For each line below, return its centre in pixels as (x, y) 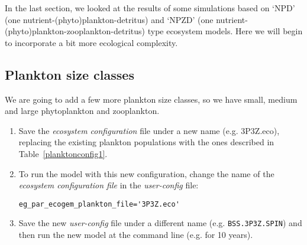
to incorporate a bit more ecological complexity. (91, 42)
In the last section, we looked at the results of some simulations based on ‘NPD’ (150, 8)
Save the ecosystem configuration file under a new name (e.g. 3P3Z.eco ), (149, 130)
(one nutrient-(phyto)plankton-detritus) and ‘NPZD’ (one (109, 19)
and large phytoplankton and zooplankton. (82, 111)
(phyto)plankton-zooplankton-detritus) (75, 31)
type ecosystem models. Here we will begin (225, 31)
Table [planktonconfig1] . (63, 153)
